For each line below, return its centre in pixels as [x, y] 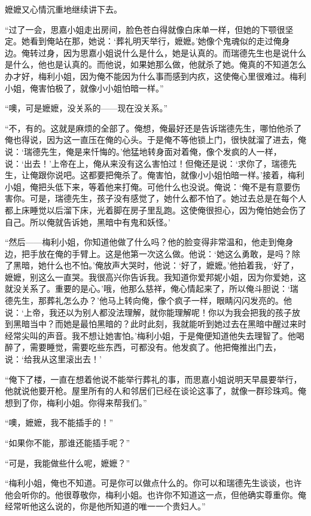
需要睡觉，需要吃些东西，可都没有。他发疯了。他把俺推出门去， [155, 347]
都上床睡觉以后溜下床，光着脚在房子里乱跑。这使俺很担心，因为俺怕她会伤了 [155, 210]
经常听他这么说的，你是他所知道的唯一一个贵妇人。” [105, 506]
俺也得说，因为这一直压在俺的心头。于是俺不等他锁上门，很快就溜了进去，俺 [155, 140]
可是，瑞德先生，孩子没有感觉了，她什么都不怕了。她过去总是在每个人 [168, 198]
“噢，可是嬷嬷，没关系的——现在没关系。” [86, 108]
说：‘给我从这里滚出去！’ [53, 359]
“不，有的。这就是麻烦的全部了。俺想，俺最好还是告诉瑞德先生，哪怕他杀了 [153, 128]
